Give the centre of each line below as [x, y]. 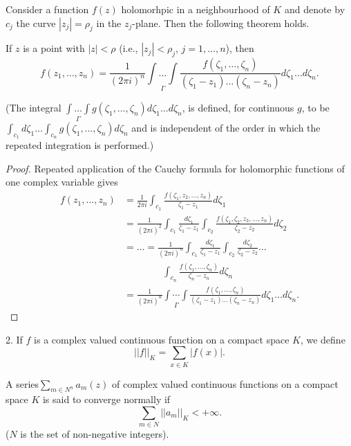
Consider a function [47, 9]
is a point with [54, 48]
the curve [36, 23]
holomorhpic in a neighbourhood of [196, 9]
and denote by [315, 9]
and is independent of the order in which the [226, 128]
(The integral [34, 107]
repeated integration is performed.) [80, 145]
